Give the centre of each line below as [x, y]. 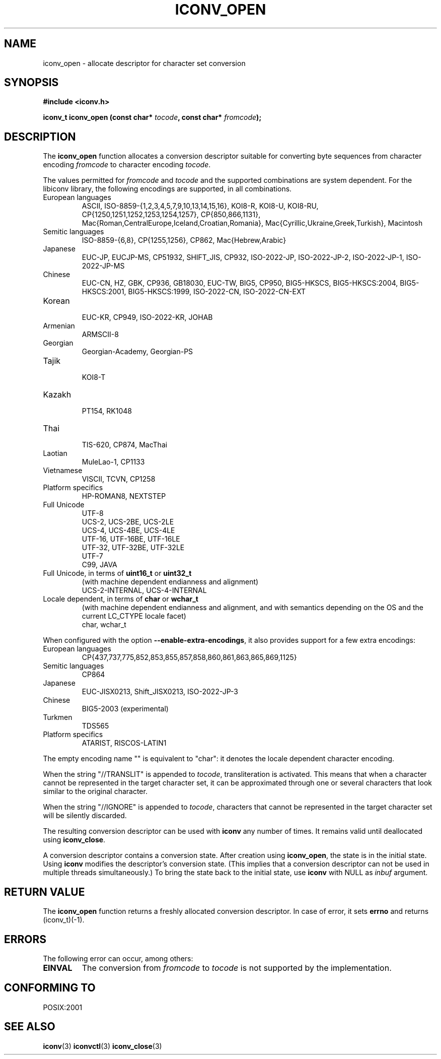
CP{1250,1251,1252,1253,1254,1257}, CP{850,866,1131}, [171, 215]
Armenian [59, 326]
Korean [56, 301]
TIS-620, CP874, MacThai [125, 445]
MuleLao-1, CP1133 [113, 462]
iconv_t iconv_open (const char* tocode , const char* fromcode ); [152, 117]
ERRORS [25, 939]
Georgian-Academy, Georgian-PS [137, 352]
